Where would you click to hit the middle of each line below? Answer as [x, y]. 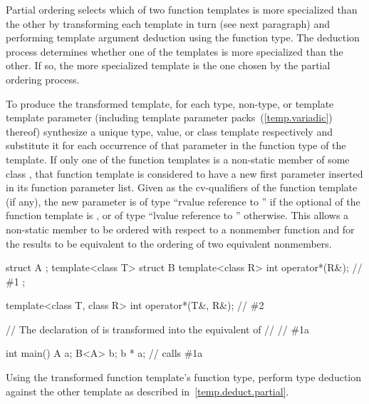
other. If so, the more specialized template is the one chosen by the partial [168, 65]
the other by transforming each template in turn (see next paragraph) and [168, 23]
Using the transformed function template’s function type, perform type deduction [183, 377]
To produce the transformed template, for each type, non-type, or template [170, 103]
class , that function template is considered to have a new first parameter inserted [184, 173]
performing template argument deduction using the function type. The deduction [183, 37]
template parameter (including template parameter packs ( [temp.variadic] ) [169, 117]
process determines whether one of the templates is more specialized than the [175, 51]
